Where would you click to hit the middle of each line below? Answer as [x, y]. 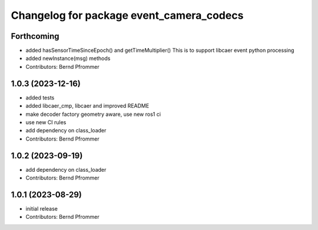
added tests [40, 98]
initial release [42, 208]
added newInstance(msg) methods [68, 58]
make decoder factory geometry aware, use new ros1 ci [93, 114]
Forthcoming [35, 36]
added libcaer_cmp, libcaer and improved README [87, 106]
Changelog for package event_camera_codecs [127, 15]
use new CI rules [46, 122]
